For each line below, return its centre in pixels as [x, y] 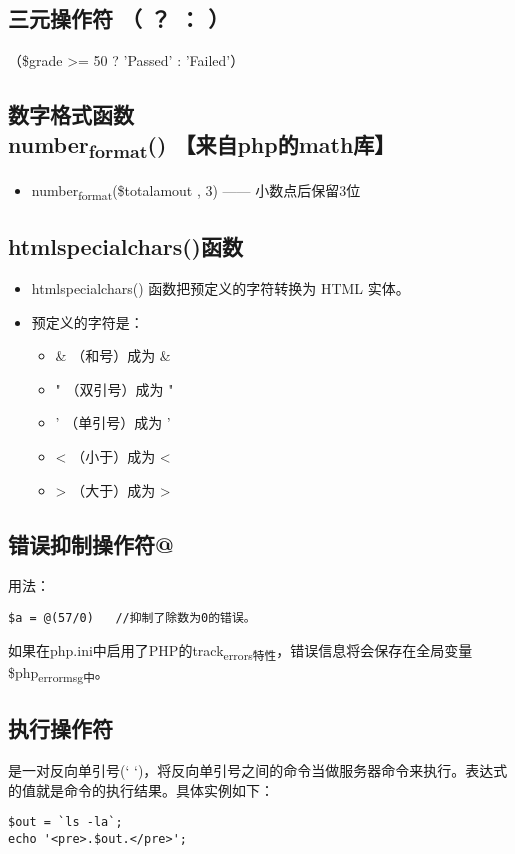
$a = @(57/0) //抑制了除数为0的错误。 [132, 617]
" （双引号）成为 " [114, 388]
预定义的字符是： [87, 321]
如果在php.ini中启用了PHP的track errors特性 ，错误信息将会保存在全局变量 [240, 651]
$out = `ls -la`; [65, 822]
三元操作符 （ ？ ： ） [119, 18]
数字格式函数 [71, 114]
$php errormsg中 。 [58, 673]
